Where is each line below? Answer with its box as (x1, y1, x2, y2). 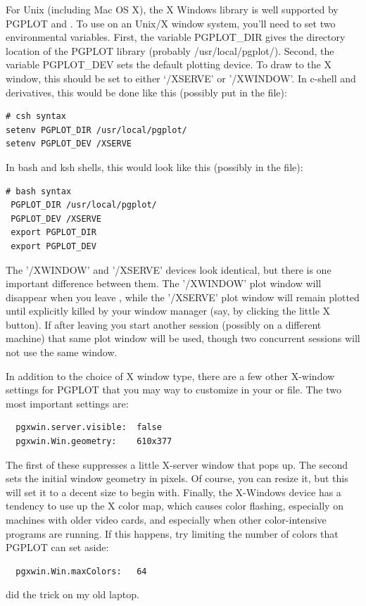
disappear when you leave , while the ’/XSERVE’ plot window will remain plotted (6, 289, 360, 304)
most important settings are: (6, 396, 129, 410)
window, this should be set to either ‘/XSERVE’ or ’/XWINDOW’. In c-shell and (6, 70, 356, 85)
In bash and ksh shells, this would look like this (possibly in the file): (6, 159, 303, 174)
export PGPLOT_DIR (11, 227, 96, 238)
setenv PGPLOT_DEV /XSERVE (6, 139, 132, 149)
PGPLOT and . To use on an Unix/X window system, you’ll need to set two (6, 15, 336, 30)
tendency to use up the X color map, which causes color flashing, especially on (6, 498, 343, 513)
